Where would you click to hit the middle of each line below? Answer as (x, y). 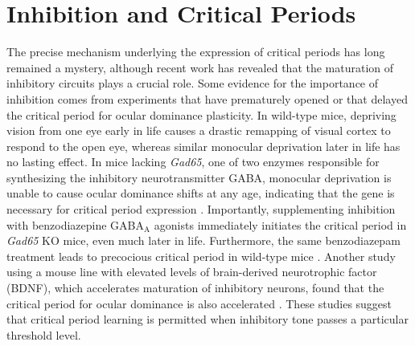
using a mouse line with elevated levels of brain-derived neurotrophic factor (192, 272)
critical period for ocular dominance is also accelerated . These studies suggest (199, 303)
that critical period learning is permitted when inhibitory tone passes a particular (207, 319)
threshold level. (44, 334)
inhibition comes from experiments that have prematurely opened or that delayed (207, 98)
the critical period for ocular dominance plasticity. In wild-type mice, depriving (201, 114)
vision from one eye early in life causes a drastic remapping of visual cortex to (199, 130)
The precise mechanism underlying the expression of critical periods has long (196, 52)
